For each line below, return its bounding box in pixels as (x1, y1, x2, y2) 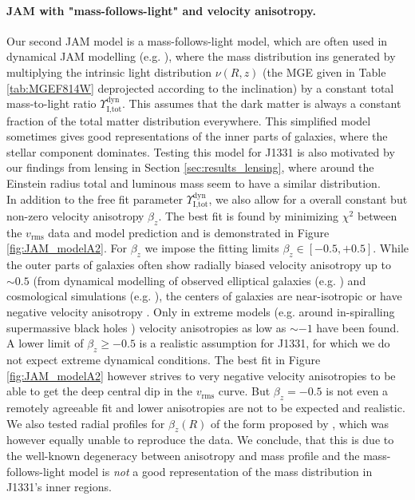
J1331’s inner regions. (6, 478, 112, 495)
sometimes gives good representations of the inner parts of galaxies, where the (6, 128, 388, 145)
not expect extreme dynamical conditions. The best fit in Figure (6, 351, 321, 367)
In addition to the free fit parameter (6, 190, 184, 207)
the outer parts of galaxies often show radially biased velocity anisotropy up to (6, 256, 392, 273)
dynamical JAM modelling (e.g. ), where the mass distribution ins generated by (6, 48, 396, 65)
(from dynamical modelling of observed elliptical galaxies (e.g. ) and (33, 272, 366, 288)
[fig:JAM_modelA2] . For (6, 240, 127, 256)
